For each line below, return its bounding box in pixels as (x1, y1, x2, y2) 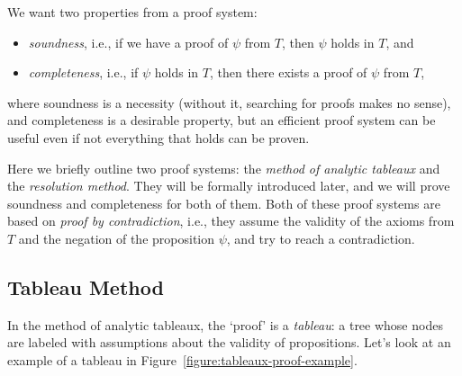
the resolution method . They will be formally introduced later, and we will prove (7, 176, 450, 195)
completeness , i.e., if (28, 63, 139, 82)
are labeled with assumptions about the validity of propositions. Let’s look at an (7, 333, 451, 352)
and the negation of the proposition (18, 228, 215, 247)
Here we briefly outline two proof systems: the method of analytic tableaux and (7, 158, 440, 177)
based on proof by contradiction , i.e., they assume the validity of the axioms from (7, 211, 455, 230)
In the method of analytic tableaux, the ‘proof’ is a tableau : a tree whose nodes (7, 315, 443, 334)
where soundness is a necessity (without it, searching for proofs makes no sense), (7, 93, 451, 112)
